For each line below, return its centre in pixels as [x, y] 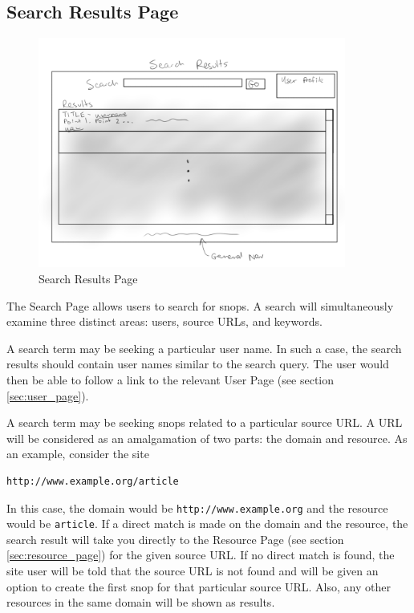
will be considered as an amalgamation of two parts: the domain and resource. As [207, 438]
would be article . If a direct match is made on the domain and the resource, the [207, 524]
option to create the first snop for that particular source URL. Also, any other [199, 586]
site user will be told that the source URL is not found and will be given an [193, 571]
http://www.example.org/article [93, 481]
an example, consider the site [78, 454]
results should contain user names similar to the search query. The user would [198, 364]
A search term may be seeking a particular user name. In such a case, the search [204, 348]
